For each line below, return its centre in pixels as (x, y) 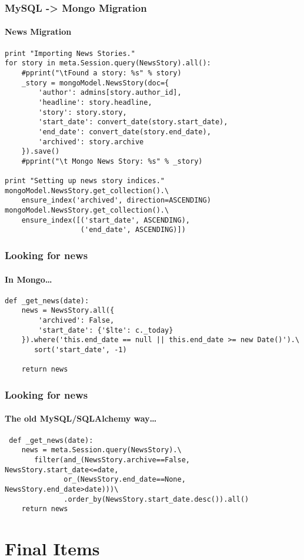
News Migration (38, 32)
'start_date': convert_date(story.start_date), (133, 122)
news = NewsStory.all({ (68, 311)
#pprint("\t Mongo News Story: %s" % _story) (112, 161)
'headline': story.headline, (95, 102)
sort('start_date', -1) (81, 350)
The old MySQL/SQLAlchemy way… (81, 418)
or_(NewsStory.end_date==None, (125, 480)
